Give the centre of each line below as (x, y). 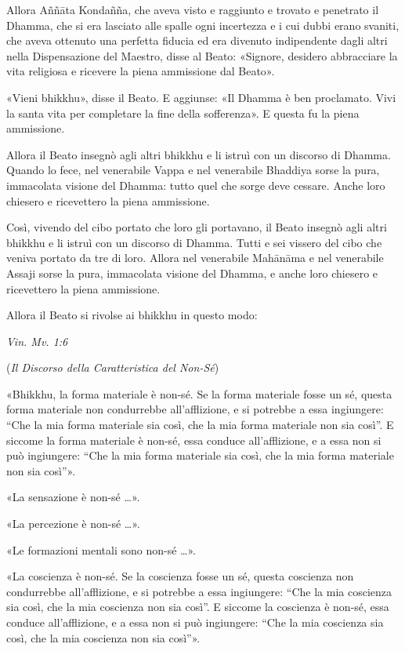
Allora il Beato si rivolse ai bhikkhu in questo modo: (132, 315)
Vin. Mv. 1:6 (37, 341)
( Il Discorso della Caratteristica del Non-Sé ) (113, 367)
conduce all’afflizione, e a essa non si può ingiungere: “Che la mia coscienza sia (195, 622)
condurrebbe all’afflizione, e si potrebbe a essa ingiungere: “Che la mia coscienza (199, 591)
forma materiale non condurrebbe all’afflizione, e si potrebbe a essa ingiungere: (195, 409)
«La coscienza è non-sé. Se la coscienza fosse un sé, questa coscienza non (180, 576)
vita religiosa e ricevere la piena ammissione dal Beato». (141, 71)
